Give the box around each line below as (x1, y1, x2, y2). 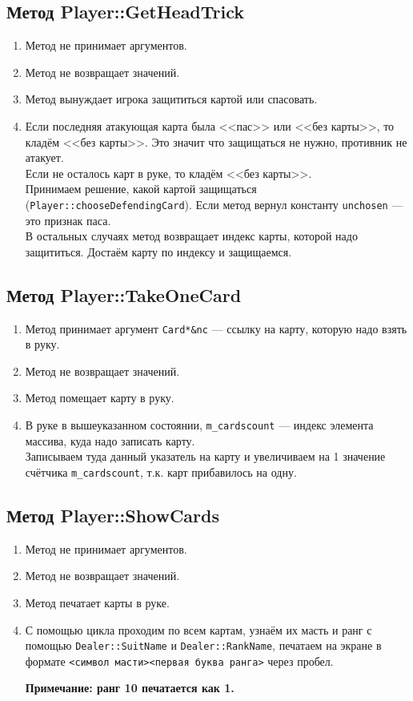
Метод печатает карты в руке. (25, 594, 170, 610)
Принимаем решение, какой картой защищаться (25, 180, 257, 197)
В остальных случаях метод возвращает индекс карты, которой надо (25, 228, 358, 244)
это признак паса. (25, 212, 111, 228)
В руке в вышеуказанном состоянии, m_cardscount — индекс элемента (25, 417, 374, 433)
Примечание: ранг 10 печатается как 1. (25, 679, 235, 696)
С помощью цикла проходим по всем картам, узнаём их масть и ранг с (25, 621, 372, 638)
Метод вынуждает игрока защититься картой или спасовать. (25, 91, 318, 107)
